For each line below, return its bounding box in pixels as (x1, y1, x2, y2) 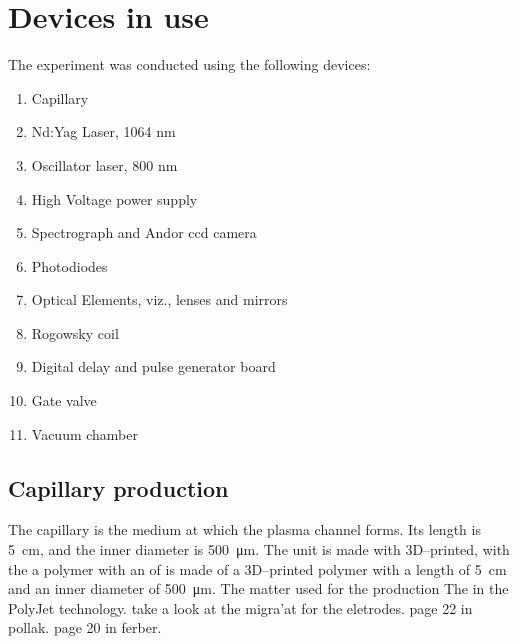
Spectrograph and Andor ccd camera (31, 222, 257, 243)
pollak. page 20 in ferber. (8, 617, 162, 638)
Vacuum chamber (31, 423, 139, 444)
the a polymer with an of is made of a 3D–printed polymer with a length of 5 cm (8, 558, 507, 579)
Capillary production (8, 472, 229, 503)
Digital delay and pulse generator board (31, 356, 276, 377)
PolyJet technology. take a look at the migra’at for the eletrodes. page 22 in (8, 597, 473, 618)
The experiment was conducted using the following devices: (8, 54, 371, 75)
